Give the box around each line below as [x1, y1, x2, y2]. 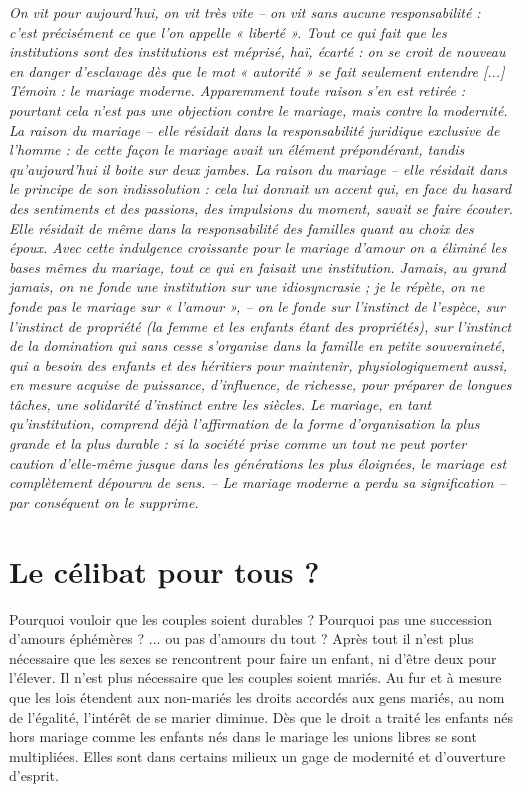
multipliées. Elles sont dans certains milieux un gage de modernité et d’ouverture [9, 745, 506, 766]
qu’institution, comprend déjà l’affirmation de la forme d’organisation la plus [9, 413, 480, 434]
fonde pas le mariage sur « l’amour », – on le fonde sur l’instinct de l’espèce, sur [9, 295, 505, 316]
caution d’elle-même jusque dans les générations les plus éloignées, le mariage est [9, 452, 507, 473]
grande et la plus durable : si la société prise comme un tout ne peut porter [9, 433, 467, 454]
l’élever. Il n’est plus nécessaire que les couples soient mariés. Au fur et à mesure [9, 667, 502, 688]
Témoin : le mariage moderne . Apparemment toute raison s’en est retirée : [9, 80, 466, 101]
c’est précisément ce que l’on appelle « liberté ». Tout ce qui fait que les [9, 21, 447, 42]
